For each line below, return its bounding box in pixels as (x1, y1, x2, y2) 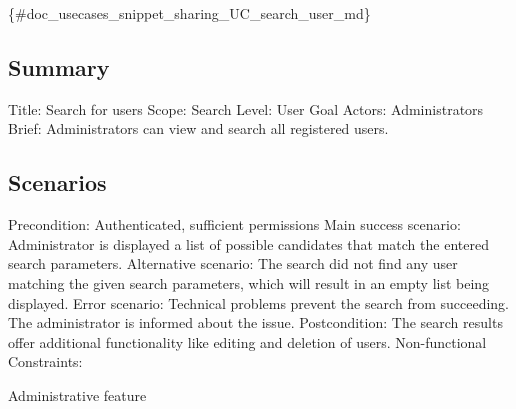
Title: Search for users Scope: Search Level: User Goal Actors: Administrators (8, 98, 484, 119)
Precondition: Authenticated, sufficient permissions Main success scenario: (8, 214, 461, 235)
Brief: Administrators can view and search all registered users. (8, 118, 389, 139)
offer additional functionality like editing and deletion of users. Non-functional (8, 331, 487, 352)
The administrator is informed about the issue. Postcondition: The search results (8, 312, 503, 333)
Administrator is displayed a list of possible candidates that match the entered (8, 233, 489, 254)
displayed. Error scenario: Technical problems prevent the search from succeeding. (8, 292, 509, 313)
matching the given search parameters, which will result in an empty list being (8, 272, 490, 293)
